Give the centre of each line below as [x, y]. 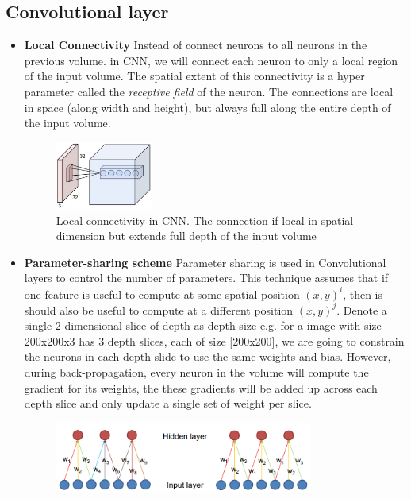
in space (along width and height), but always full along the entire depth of [207, 107]
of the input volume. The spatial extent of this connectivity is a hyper [194, 76]
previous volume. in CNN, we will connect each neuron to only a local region [211, 60]
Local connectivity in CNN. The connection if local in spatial [205, 220]
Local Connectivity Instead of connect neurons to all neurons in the [196, 45]
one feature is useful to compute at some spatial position [162, 294]
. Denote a [362, 309]
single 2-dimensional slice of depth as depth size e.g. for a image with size [203, 325]
